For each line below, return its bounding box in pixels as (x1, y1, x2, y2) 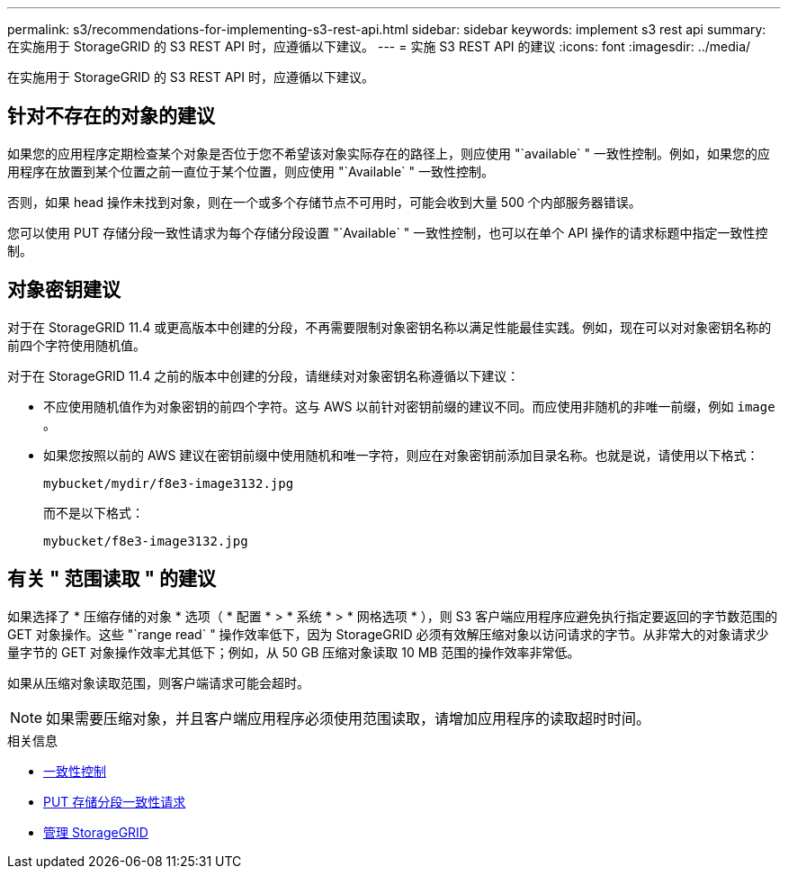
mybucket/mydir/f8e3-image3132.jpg (43, 475, 294, 491)
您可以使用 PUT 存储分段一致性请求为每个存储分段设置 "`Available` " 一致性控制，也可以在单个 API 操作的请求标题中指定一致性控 (7, 224, 768, 240)
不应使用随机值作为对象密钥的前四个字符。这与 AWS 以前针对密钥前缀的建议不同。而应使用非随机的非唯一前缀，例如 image (43, 398, 775, 414)
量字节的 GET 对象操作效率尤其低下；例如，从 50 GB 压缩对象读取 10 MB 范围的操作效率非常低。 (7, 644, 580, 660)
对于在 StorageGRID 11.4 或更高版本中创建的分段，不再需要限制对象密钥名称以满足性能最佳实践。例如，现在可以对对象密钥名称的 (7, 319, 772, 335)
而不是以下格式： (43, 504, 144, 520)
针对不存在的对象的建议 (7, 104, 215, 128)
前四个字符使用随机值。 (7, 337, 146, 353)
